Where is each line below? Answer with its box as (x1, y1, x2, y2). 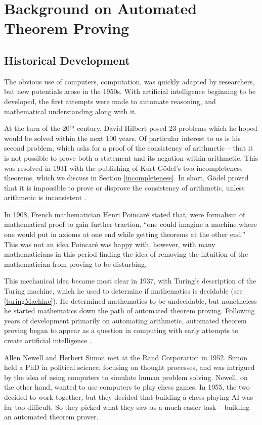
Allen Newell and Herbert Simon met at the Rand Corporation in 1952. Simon (4, 352, 248, 362)
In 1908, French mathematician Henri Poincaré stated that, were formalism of (4, 209, 245, 219)
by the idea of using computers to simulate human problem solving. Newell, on (4, 371, 248, 382)
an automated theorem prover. (4, 411, 99, 422)
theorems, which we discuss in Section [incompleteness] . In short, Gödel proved (4, 172, 249, 183)
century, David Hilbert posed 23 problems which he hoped (77, 123, 257, 133)
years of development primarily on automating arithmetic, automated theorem (4, 315, 247, 325)
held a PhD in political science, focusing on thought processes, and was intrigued (4, 362, 255, 372)
